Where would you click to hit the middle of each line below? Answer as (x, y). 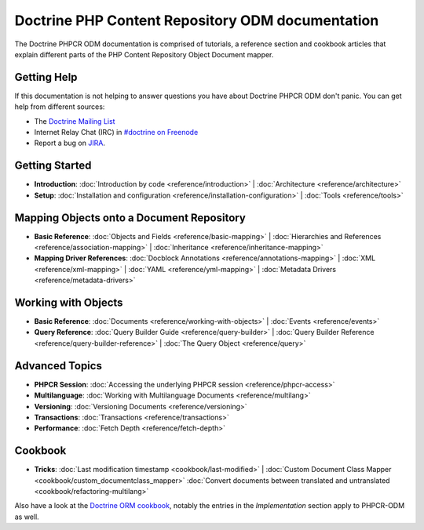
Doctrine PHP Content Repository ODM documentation (197, 20)
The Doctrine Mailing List (75, 121)
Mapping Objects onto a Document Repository (130, 218)
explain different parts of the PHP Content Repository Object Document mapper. (144, 54)
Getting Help (46, 77)
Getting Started (53, 166)
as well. (27, 517)
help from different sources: (60, 107)
